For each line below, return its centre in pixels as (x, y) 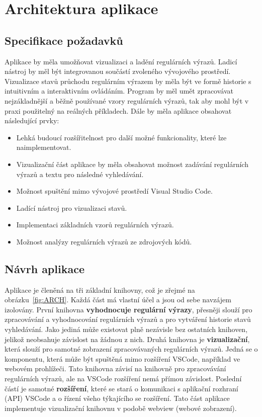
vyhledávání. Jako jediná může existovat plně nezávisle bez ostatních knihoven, (126, 329)
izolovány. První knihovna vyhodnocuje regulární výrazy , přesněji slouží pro (128, 309)
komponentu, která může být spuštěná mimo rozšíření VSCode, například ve (122, 358)
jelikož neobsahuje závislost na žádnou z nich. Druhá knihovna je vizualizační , (127, 339)
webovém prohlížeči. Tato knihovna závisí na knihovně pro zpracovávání (115, 368)
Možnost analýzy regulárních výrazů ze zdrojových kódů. (104, 241)
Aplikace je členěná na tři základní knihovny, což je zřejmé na (100, 289)
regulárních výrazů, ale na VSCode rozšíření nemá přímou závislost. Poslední (123, 379)
